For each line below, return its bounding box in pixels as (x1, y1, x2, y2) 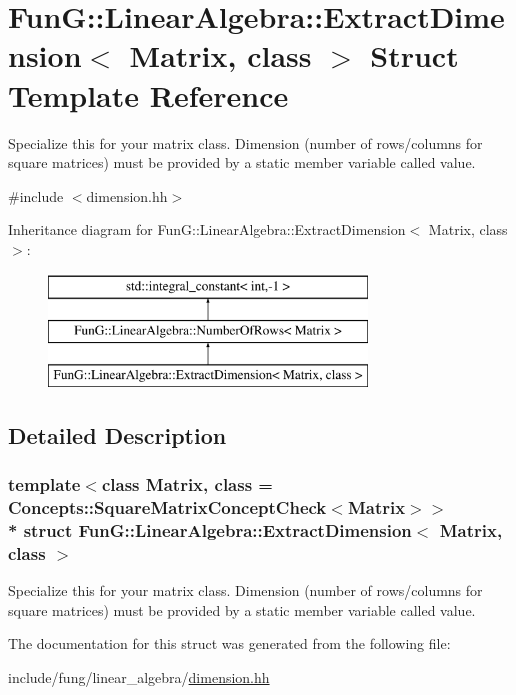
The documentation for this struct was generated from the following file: (8, 633, 451, 654)
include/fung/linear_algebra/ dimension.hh (8, 666, 270, 687)
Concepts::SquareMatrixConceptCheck (8, 495, 327, 520)
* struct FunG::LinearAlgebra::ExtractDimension (8, 517, 412, 542)
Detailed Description (8, 419, 227, 450)
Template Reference (8, 74, 289, 115)
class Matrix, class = (101, 472, 273, 497)
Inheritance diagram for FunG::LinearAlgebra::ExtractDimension (8, 219, 406, 240)
